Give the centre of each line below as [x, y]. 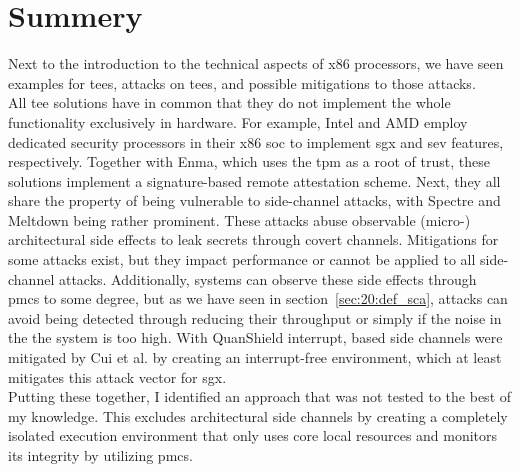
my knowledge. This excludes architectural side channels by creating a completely [258, 415]
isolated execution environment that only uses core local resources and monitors [253, 435]
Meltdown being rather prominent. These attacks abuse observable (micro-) [239, 219]
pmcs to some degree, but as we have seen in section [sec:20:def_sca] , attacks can [258, 298]
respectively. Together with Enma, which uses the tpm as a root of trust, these [249, 161]
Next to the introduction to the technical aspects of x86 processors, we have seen [256, 63]
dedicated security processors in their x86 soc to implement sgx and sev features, [256, 141]
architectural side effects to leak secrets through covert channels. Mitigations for [253, 239]
